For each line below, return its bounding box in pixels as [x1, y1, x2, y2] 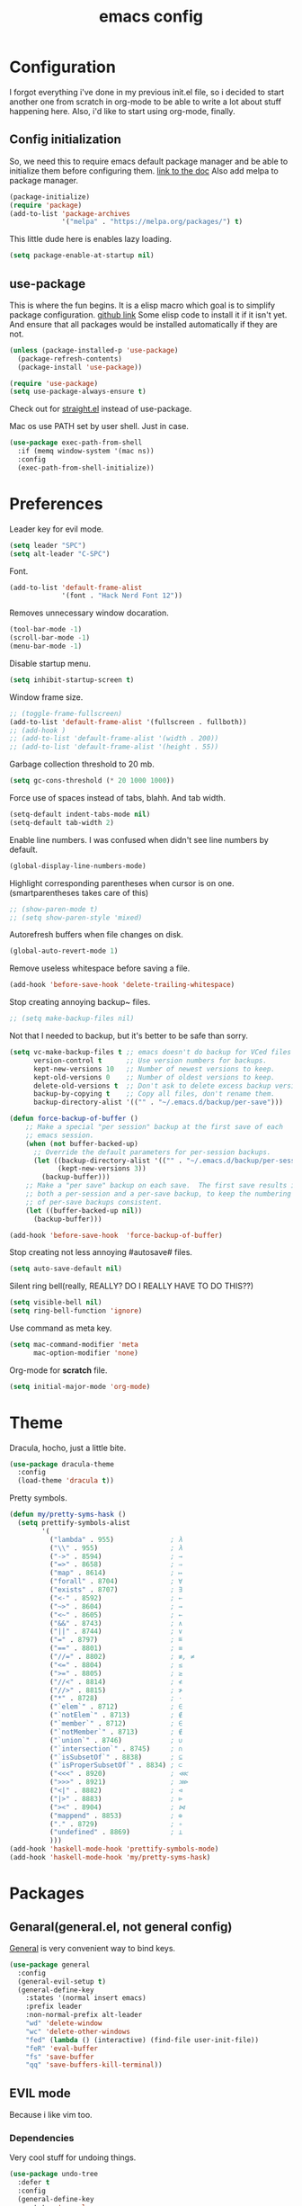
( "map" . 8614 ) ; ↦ [49, 1568, 182, 1578]
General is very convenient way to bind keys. [9, 1942, 176, 1953]
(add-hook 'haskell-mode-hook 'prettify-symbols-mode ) [9, 1844, 219, 1854]
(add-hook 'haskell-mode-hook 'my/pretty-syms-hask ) [9, 1853, 211, 1862]
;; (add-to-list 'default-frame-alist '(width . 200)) [9, 734, 219, 743]
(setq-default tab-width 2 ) [9, 818, 115, 827]
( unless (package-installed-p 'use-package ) [9, 345, 179, 354]
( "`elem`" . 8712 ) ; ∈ [49, 1702, 182, 1711]
